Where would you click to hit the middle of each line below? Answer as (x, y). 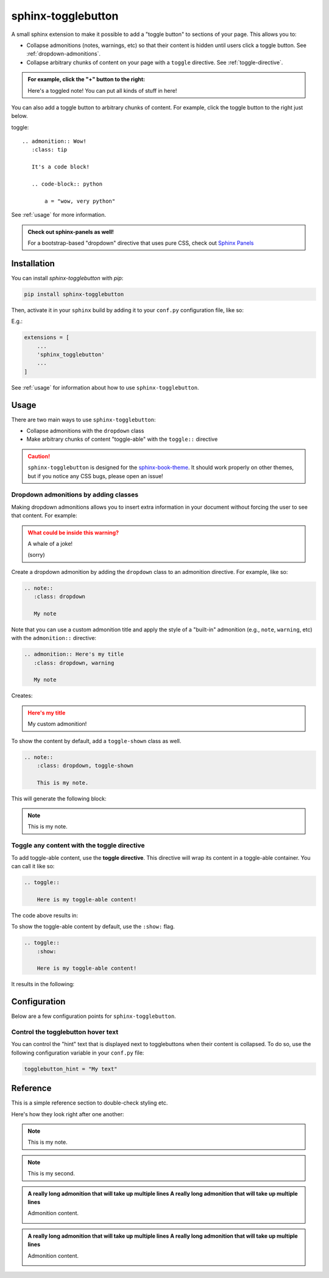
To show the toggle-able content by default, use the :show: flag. (93, 927)
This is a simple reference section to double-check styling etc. (90, 1103)
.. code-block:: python (67, 184)
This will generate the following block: (59, 798)
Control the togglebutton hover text (65, 1032)
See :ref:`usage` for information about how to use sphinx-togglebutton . (105, 387)
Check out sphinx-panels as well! (71, 231)
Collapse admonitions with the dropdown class (85, 431)
